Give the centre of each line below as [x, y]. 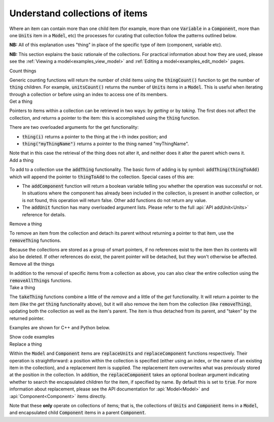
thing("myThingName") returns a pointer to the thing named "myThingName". [106, 144]
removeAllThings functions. [41, 280]
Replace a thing [26, 344]
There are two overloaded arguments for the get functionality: [74, 127]
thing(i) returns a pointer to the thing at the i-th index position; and [95, 136]
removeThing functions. [35, 240]
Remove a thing [26, 223]
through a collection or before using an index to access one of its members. [89, 94]
